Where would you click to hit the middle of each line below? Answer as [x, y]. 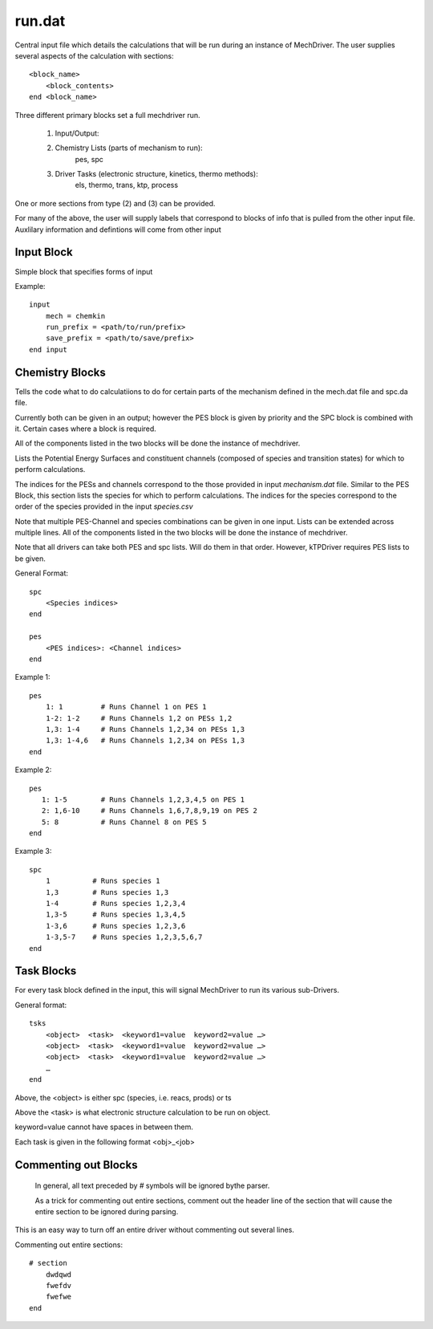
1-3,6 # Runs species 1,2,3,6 [115, 926]
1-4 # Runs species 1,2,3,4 [115, 904]
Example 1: [32, 677]
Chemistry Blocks [60, 372]
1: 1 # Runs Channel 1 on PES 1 [126, 707]
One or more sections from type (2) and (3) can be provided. [115, 203]
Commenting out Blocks [76, 1165]
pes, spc [89, 159]
